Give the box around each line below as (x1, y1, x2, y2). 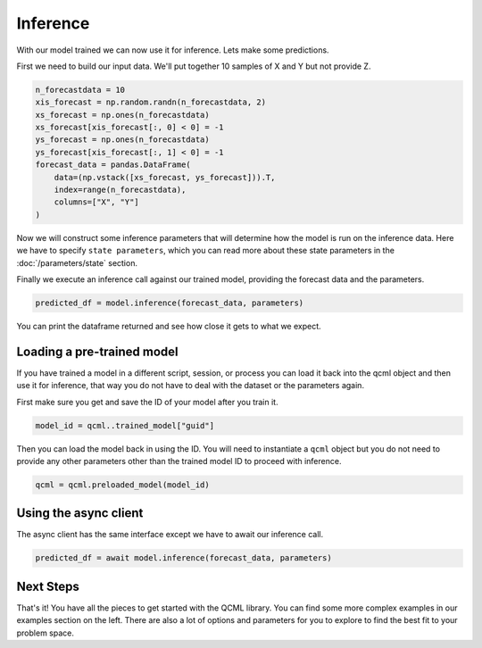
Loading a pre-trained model (16, 344, 179, 359)
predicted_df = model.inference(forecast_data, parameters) (35, 297, 304, 308)
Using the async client (16, 505, 144, 521)
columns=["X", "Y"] (54, 197, 140, 207)
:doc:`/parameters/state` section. (16, 257, 138, 268)
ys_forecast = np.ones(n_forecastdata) (35, 135, 210, 145)
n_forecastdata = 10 (35, 85, 125, 95)
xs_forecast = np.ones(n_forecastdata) (35, 110, 210, 120)
